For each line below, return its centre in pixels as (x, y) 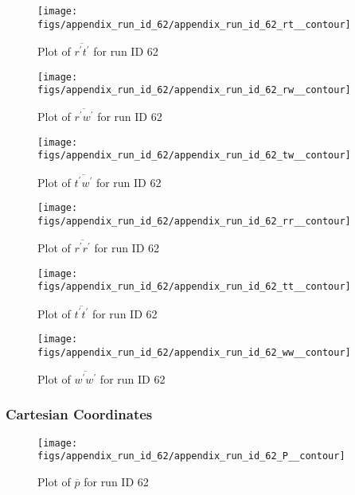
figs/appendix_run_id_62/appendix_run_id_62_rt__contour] (194, 24)
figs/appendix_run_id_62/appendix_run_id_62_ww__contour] (194, 352)
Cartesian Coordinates (79, 414)
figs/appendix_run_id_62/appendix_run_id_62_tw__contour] (194, 156)
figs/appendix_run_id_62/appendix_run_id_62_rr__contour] (194, 222)
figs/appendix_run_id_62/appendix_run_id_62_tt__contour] (194, 287)
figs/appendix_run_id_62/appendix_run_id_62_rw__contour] (194, 90)
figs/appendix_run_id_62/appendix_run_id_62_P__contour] (191, 456)
